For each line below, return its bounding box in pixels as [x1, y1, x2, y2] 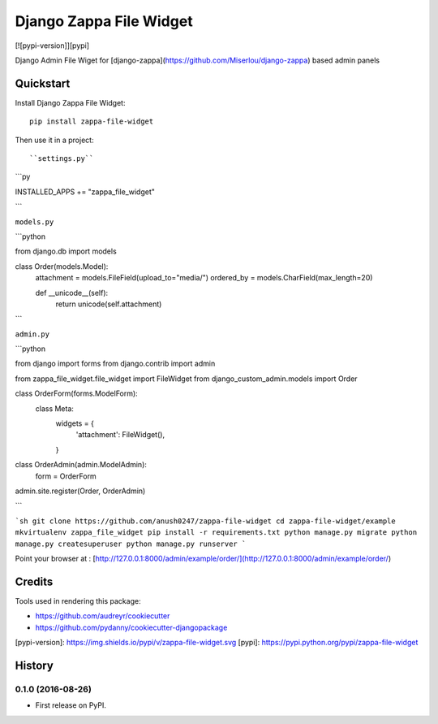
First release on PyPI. [35, 700, 107, 710]
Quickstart [15, 76, 71, 90]
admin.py [15, 329, 50, 339]
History [15, 658, 54, 672]
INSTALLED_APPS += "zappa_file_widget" [15, 187, 156, 197]
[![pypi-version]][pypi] [15, 41, 89, 50]
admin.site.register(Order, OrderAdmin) [15, 486, 146, 496]
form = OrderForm [35, 471, 97, 481]
